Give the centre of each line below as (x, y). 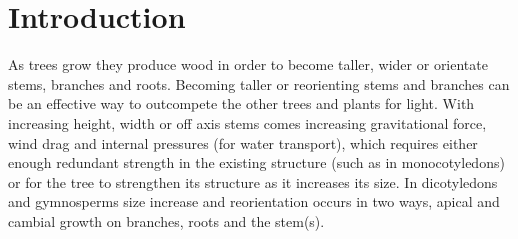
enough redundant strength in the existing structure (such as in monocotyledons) (256, 162)
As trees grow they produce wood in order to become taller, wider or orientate (248, 64)
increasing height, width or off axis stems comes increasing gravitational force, (247, 122)
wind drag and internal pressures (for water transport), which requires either (243, 142)
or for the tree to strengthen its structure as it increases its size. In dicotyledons (253, 181)
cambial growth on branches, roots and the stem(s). (166, 220)
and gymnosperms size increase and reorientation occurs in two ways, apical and (254, 201)
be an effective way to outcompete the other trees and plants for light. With (241, 103)
